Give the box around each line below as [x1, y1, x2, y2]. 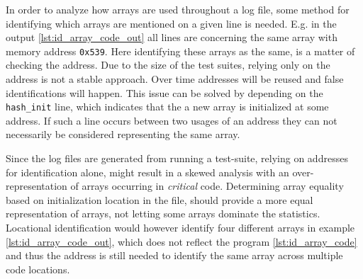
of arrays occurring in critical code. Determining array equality [70, 178, 344, 193]
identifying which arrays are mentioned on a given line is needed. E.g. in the [6, 16, 337, 30]
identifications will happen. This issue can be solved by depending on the [6, 85, 323, 100]
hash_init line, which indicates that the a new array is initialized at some [6, 99, 329, 114]
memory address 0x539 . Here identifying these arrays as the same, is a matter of [6, 43, 355, 58]
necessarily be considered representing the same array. [6, 127, 240, 142]
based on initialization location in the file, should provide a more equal [6, 192, 313, 207]
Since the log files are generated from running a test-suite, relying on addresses [6, 151, 348, 166]
